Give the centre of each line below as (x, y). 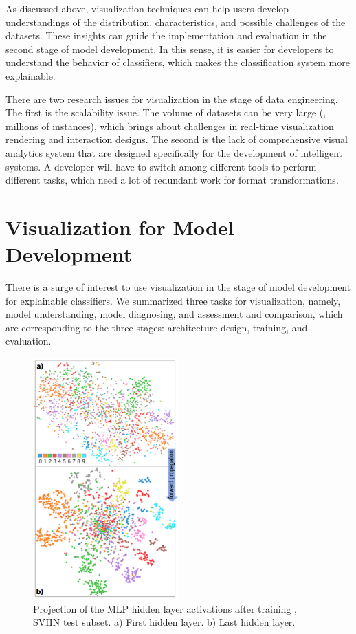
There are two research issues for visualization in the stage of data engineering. (172, 99)
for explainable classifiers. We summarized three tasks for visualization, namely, (173, 300)
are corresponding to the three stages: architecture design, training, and (157, 327)
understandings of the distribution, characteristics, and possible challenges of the (176, 22)
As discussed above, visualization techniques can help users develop (147, 8)
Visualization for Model (120, 227)
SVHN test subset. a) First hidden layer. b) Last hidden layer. (164, 622)
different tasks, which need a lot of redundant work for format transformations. (172, 180)
